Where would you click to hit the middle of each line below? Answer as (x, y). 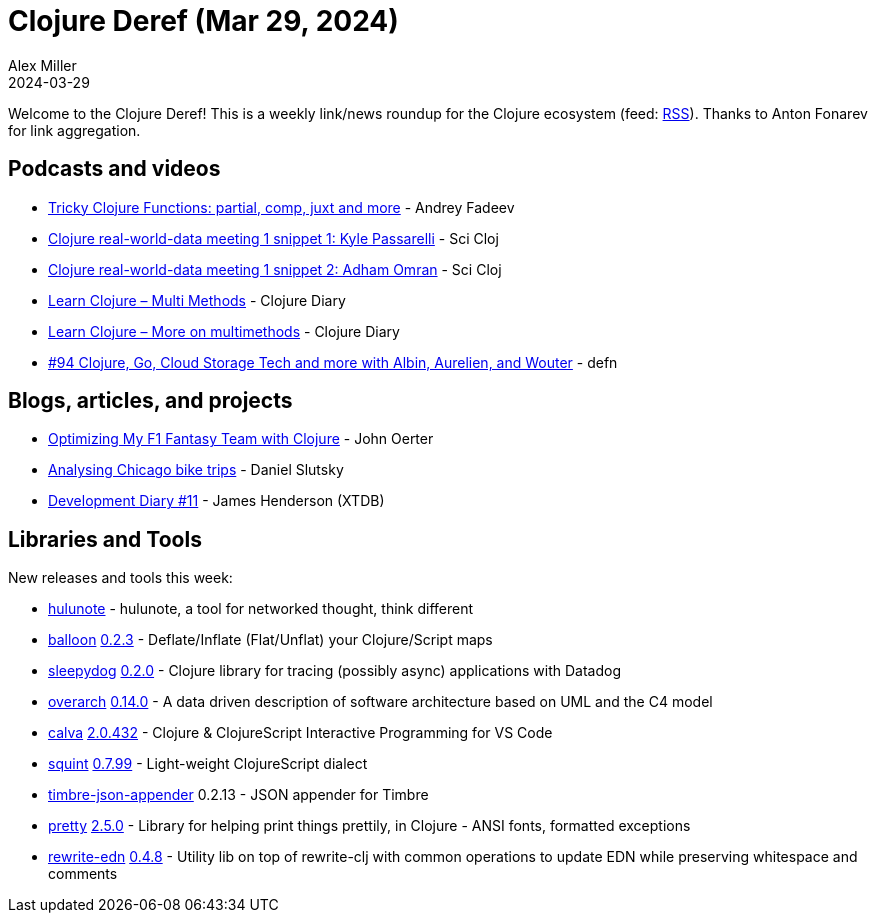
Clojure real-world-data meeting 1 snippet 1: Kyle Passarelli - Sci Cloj (273, 238)
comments (83, 874)
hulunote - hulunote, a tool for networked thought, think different (261, 609)
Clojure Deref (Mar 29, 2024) (203, 21)
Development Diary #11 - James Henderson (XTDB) (216, 501)
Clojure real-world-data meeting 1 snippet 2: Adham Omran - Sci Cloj (275, 269)
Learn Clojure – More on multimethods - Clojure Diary (224, 331)
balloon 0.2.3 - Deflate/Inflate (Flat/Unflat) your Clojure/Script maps (270, 640)
